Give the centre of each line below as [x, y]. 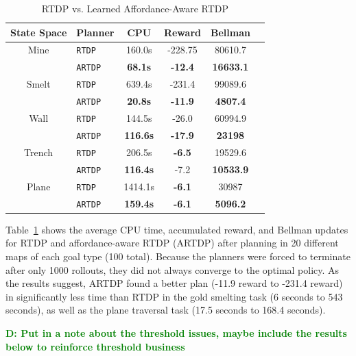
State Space [39, 32]
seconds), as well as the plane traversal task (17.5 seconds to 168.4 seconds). [166, 310]
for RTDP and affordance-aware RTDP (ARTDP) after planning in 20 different [172, 243]
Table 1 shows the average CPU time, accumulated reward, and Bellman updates [177, 229]
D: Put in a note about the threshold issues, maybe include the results [176, 332]
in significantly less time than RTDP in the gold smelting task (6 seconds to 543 [174, 296]
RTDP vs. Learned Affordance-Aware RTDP [135, 8]
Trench [39, 152]
